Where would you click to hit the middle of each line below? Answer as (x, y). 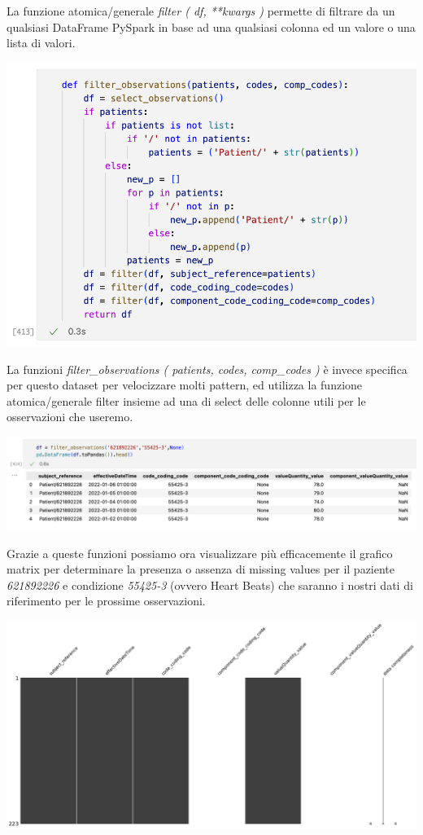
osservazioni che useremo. (70, 417)
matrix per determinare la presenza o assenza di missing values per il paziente (201, 569)
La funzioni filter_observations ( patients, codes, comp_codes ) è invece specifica (207, 369)
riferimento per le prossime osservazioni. (106, 601)
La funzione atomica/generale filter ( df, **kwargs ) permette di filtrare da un (201, 11)
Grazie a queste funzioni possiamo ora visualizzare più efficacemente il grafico (200, 553)
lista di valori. (41, 43)
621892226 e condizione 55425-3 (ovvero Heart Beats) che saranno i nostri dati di (210, 584)
